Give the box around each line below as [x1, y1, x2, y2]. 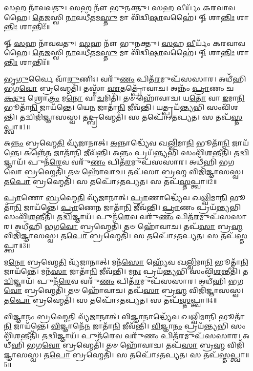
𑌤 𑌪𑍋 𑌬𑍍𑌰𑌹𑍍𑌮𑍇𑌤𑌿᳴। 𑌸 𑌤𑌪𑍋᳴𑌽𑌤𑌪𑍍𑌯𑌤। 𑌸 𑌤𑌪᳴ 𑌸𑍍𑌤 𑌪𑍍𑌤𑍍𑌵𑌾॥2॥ [4, 176, 217, 186]
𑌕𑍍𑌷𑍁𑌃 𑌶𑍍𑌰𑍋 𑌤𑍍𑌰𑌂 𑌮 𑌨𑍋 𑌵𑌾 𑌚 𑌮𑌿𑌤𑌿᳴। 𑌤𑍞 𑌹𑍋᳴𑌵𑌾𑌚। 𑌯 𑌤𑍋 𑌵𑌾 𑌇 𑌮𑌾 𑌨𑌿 [4, 92, 245, 103]
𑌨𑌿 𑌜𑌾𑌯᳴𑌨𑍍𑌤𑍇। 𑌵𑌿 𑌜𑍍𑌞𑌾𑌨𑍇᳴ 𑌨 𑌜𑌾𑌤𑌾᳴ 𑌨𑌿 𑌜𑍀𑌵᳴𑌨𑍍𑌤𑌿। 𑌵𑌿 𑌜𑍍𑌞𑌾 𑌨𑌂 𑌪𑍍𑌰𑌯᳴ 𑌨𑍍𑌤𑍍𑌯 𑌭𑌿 [4, 321, 229, 331]
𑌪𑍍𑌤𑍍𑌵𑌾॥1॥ [4, 121, 30, 131]
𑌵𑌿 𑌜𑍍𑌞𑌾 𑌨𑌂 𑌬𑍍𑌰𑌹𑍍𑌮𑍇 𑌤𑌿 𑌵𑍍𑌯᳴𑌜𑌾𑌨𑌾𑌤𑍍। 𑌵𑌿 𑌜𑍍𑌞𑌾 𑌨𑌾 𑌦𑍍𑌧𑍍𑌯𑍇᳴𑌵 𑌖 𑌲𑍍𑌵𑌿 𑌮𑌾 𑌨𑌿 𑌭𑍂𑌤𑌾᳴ [4, 311, 245, 321]
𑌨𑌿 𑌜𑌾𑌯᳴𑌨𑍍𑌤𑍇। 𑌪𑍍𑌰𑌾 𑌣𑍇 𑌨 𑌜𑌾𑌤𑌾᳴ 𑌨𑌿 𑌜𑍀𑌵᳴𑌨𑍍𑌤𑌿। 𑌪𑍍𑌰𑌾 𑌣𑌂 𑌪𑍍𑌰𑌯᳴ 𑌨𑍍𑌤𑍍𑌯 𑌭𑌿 [14, 202, 241, 212]
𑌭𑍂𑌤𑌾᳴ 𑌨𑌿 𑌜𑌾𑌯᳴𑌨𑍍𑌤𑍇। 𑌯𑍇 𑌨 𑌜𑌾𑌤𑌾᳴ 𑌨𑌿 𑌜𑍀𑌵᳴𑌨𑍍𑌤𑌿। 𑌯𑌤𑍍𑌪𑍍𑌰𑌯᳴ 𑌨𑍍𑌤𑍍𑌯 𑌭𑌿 [4, 102, 205, 112]
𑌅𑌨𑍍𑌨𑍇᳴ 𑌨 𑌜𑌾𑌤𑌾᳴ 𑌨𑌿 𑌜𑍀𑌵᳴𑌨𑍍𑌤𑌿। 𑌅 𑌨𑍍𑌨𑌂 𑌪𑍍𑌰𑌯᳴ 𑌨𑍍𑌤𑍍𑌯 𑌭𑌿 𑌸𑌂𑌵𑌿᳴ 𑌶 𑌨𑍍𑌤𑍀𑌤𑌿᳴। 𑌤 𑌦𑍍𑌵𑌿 [24, 147, 249, 157]
